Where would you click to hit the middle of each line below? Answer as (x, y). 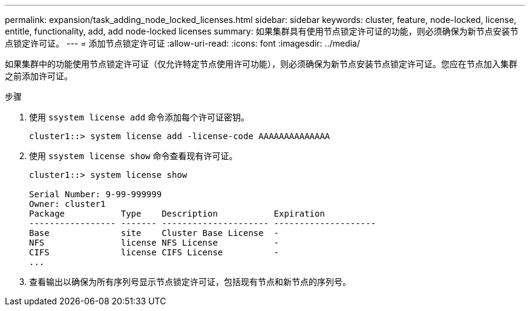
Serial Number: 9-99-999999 (96, 194)
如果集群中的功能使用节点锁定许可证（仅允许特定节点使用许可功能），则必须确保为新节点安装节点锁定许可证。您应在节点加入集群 (261, 64)
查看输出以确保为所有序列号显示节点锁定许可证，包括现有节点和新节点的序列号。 (190, 282)
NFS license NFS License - (154, 243)
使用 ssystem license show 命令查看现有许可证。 (133, 156)
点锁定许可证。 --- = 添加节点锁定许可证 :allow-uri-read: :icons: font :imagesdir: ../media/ (183, 43)
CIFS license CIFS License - (154, 252)
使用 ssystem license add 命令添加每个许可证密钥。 (139, 117)
